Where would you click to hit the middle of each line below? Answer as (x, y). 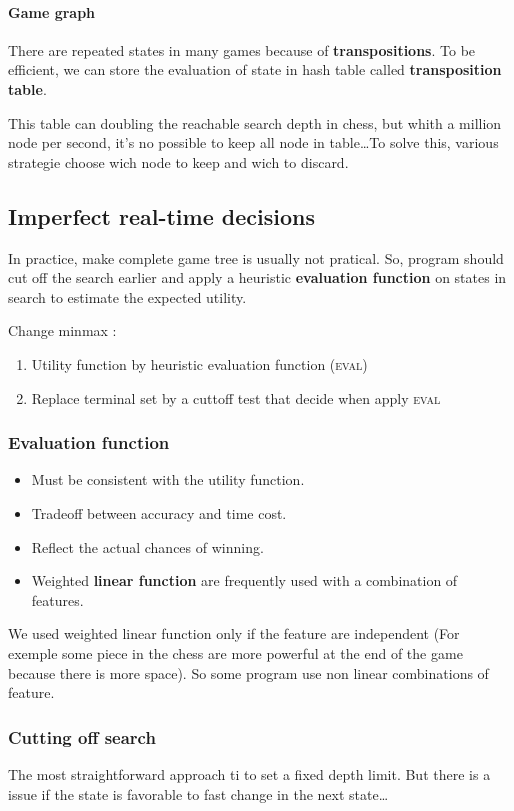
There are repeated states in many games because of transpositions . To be (242, 49)
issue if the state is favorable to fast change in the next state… (198, 793)
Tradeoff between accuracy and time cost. (159, 512)
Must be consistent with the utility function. (168, 479)
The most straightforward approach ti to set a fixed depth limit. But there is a (249, 773)
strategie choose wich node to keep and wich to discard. (178, 161)
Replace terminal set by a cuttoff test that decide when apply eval (236, 397)
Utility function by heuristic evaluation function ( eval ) (199, 363)
